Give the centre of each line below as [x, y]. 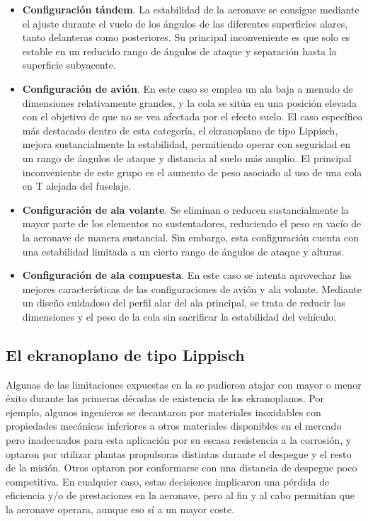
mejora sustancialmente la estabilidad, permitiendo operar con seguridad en [186, 144]
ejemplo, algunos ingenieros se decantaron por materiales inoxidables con [163, 412]
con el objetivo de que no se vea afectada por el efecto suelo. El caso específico [192, 116]
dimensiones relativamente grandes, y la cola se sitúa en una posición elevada [190, 102]
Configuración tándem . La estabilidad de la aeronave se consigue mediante [191, 9]
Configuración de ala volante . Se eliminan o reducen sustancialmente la [185, 209]
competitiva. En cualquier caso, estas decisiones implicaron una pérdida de [168, 481]
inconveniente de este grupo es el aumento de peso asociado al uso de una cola [192, 172]
